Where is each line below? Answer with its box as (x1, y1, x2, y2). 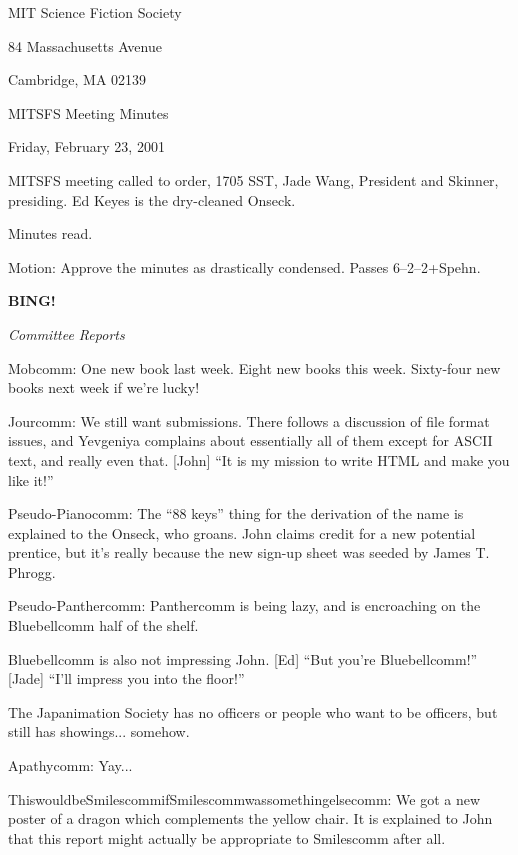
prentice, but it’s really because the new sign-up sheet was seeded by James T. (8, 542, 490, 563)
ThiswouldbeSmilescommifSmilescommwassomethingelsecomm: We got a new (8, 788, 481, 809)
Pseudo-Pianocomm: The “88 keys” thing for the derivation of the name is (8, 503, 464, 524)
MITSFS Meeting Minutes (8, 102, 169, 123)
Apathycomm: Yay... (8, 755, 133, 776)
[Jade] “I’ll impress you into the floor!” (8, 668, 245, 689)
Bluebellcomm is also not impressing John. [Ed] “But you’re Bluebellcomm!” (8, 648, 478, 669)
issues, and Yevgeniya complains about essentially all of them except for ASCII (8, 430, 493, 451)
